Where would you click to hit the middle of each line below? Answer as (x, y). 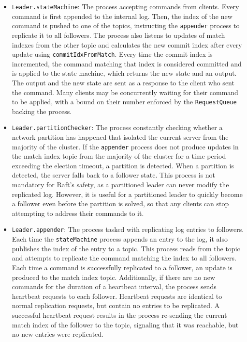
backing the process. (42, 111)
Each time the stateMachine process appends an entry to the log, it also (120, 239)
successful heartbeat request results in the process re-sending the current (119, 315)
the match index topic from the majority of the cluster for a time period (119, 156)
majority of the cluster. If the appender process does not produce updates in (125, 146)
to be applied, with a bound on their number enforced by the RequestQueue (124, 102)
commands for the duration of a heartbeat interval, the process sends (114, 286)
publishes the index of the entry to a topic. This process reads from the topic (126, 248)
